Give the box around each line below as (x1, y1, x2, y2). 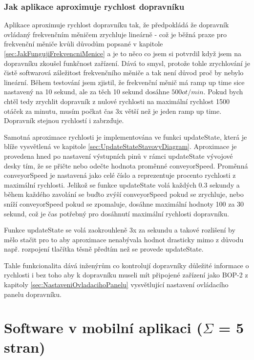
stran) (4, 337, 45, 357)
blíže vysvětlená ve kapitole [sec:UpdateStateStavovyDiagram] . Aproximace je (4, 141, 237, 151)
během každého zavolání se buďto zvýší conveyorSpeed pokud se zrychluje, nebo (4, 189, 244, 199)
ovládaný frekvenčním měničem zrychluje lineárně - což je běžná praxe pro (4, 29, 227, 39)
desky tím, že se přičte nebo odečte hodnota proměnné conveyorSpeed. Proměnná (4, 160, 248, 170)
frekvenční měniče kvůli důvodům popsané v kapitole (4, 39, 163, 49)
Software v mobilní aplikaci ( (4, 318, 203, 338)
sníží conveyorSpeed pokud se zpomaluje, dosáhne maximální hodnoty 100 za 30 (4, 198, 244, 209)
